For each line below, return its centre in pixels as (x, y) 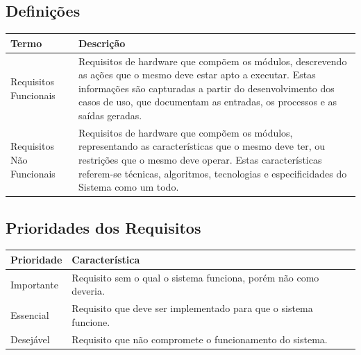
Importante (34, 284)
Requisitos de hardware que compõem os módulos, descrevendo (212, 61)
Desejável (30, 339)
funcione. (91, 321)
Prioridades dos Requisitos (103, 227)
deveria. (88, 291)
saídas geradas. (110, 115)
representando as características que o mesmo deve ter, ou (202, 146)
